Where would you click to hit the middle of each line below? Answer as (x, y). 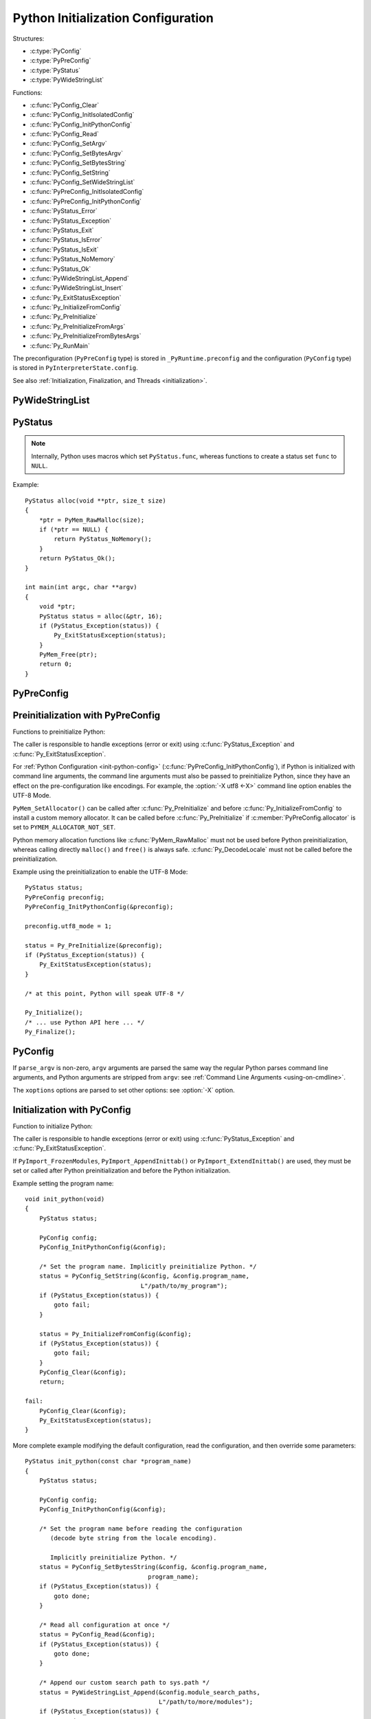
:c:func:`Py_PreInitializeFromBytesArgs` (86, 336)
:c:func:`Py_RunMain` (60, 346)
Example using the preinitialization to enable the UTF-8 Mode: (100, 872)
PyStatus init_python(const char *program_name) (108, 1461)
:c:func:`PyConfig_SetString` (70, 173)
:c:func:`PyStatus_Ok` (60, 269)
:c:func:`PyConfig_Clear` (65, 105)
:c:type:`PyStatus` (55, 70)
